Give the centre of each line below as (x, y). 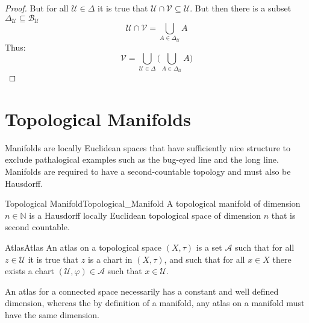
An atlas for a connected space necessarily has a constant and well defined (142, 291)
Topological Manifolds (98, 118)
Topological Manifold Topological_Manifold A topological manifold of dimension (153, 203)
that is (283, 215)
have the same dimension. (52, 314)
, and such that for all (204, 259)
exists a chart (30, 271)
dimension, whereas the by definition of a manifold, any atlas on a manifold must (155, 303)
